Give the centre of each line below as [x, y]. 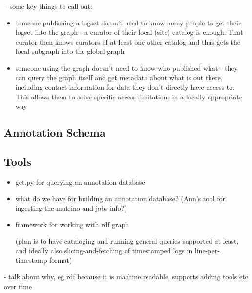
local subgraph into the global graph [70, 51]
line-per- [207, 250]
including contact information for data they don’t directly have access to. [125, 87]
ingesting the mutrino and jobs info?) [71, 208]
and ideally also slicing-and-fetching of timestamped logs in [104, 250]
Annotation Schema [55, 133]
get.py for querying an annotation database [80, 182]
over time [18, 286]
